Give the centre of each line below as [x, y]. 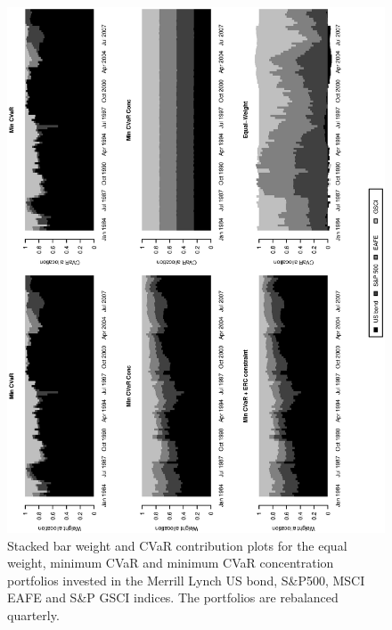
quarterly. [33, 614]
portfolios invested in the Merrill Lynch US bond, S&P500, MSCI [186, 580]
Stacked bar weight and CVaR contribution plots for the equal [177, 545]
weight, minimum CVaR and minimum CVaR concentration [171, 563]
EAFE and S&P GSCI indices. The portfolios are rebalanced [173, 597]
